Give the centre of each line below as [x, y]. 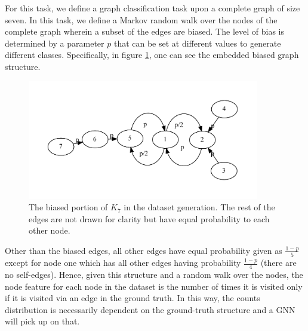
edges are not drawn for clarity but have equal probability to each [149, 218]
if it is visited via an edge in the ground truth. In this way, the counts [133, 298]
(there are [278, 263]
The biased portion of [68, 207]
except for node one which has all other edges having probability [123, 263]
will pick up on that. [42, 321]
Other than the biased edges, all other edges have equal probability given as [144, 250]
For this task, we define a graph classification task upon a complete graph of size [153, 8]
